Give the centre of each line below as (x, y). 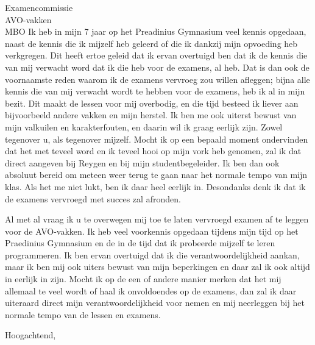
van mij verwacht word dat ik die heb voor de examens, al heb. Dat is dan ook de (157, 67)
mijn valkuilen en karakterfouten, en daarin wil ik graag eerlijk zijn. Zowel (144, 126)
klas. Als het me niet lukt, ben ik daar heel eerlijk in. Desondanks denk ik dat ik (155, 186)
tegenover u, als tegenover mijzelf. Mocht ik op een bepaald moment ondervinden (157, 139)
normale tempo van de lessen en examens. (83, 314)
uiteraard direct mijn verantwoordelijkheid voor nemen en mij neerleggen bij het (155, 303)
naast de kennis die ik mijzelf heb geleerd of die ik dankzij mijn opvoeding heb (151, 43)
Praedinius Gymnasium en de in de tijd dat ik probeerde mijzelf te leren (140, 243)
